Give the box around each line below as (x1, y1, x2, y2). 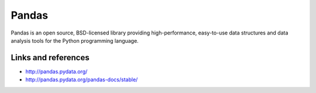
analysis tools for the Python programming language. (11, 37, 139, 44)
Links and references (11, 53, 90, 63)
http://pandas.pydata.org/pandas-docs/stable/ (25, 76, 138, 83)
